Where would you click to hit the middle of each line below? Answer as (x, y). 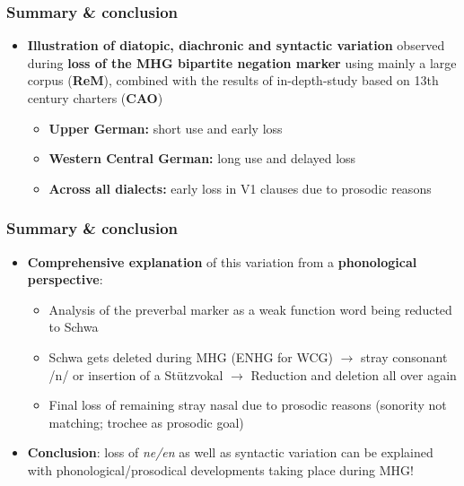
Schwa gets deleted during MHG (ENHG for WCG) (191, 356)
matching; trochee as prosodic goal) (146, 422)
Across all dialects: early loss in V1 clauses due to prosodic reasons (240, 188)
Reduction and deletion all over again (354, 374)
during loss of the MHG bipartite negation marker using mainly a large (242, 62)
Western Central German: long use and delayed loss (202, 158)
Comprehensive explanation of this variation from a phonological (222, 261)
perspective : (65, 279)
